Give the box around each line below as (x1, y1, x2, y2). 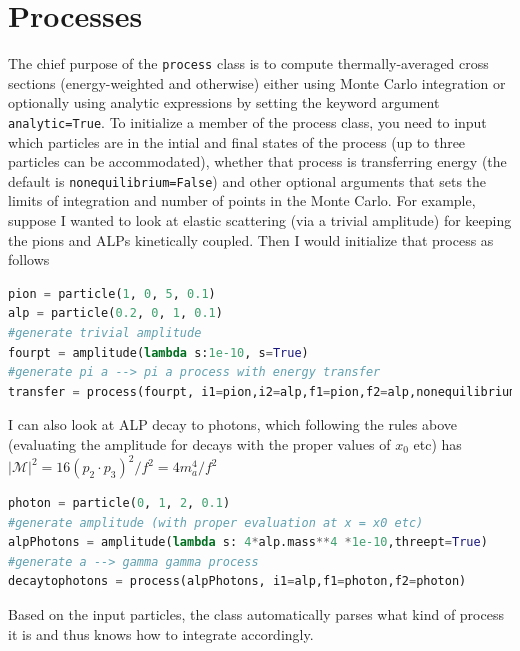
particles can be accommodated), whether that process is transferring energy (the (8, 151, 507, 172)
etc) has (413, 434, 462, 454)
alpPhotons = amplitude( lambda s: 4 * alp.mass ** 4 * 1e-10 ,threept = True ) (8, 535, 488, 550)
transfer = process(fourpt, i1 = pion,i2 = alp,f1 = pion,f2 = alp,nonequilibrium (8, 384, 517, 399)
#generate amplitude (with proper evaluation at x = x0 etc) (8, 515, 424, 530)
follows (8, 249, 50, 270)
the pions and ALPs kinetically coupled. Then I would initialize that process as (8, 229, 494, 250)
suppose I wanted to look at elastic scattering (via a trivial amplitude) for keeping (8, 210, 512, 231)
